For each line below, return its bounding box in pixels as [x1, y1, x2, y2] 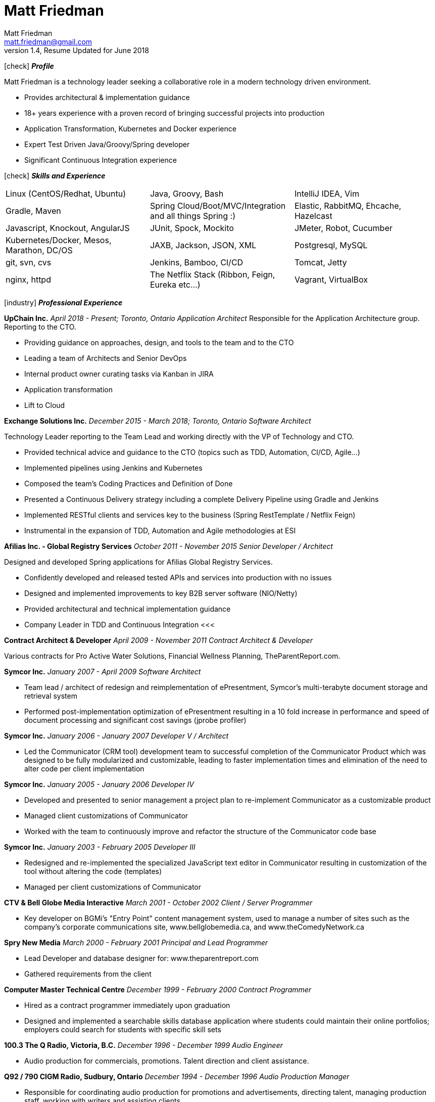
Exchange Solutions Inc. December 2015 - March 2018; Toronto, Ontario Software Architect [4, 416, 311, 425]
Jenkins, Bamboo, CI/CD [150, 257, 244, 267]
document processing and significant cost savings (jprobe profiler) [24, 715, 247, 724]
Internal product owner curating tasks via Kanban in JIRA [24, 369, 214, 378]
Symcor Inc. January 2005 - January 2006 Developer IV [4, 779, 195, 789]
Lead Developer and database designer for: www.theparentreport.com [24, 953, 259, 962]
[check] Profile [4, 61, 54, 70]
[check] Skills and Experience [4, 171, 106, 180]
